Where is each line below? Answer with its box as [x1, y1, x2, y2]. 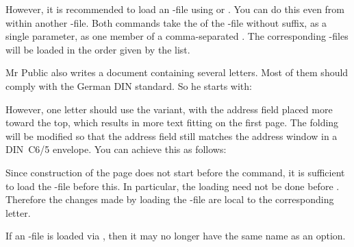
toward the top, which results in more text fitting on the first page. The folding [5, 115, 339, 130]
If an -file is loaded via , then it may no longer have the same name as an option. [5, 228, 346, 243]
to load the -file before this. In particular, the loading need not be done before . [5, 178, 340, 193]
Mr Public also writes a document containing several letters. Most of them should [5, 65, 349, 80]
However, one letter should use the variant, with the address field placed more [5, 102, 333, 116]
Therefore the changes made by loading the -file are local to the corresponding [5, 192, 334, 207]
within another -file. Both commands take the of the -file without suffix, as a [5, 15, 327, 30]
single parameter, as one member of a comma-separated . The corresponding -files [5, 29, 349, 43]
